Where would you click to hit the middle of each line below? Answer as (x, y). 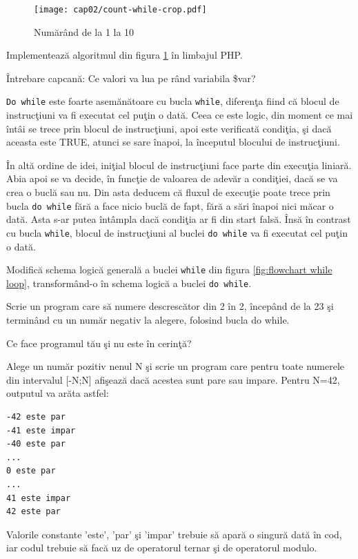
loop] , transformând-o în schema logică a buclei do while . (129, 283)
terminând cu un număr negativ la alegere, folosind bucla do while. (148, 320)
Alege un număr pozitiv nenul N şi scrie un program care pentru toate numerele (176, 366)
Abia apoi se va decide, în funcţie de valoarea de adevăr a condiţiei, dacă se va (172, 178)
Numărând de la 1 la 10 (84, 31)
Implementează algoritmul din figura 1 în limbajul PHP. (125, 55)
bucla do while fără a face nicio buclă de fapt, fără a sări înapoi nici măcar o (170, 205)
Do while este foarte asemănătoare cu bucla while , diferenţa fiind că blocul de (173, 101)
